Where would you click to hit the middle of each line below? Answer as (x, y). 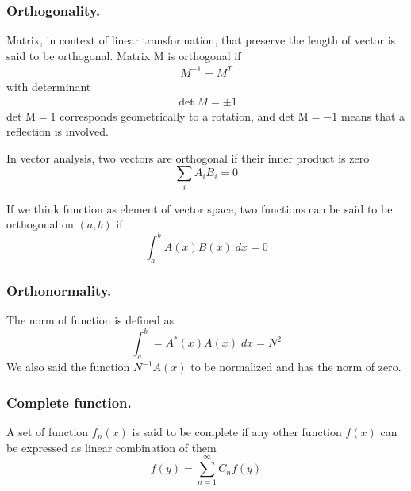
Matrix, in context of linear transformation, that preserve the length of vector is (201, 40)
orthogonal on (40, 224)
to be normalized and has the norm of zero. (296, 367)
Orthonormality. (59, 291)
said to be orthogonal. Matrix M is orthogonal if (124, 55)
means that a (373, 115)
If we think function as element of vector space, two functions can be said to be (200, 208)
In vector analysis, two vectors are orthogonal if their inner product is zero (188, 157)
